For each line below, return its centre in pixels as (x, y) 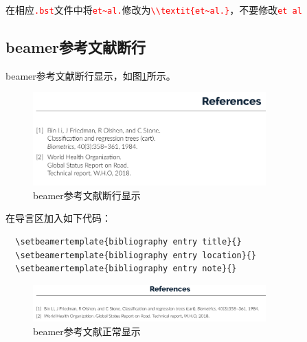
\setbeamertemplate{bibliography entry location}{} (136, 255)
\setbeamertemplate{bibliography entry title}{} (128, 241)
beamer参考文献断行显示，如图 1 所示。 (91, 75)
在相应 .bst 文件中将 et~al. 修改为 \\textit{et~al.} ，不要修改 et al (154, 10)
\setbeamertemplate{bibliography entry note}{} (126, 269)
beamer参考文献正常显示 (87, 331)
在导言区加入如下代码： (58, 218)
